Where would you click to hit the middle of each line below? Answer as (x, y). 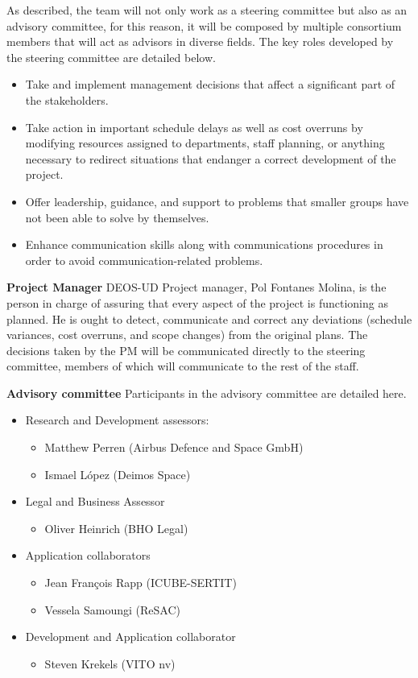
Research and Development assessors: (117, 420)
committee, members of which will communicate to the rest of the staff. (183, 366)
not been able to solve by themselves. (117, 217)
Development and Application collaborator (130, 637)
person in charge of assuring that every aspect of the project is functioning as (197, 302)
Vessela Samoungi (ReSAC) (112, 609)
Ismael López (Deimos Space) (118, 474)
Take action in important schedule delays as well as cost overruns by (194, 127)
